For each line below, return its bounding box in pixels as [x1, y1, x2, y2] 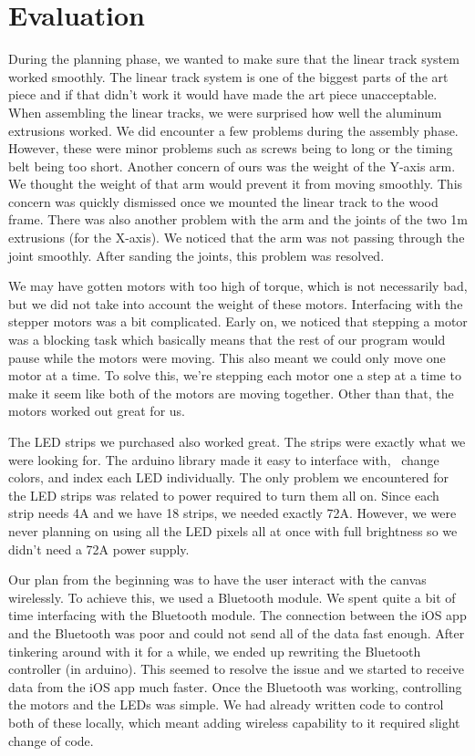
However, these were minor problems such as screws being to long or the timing [8, 139, 453, 158]
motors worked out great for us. [8, 401, 185, 420]
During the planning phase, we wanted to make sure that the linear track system [8, 49, 460, 68]
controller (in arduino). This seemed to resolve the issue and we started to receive [8, 659, 464, 678]
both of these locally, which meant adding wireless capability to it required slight [8, 712, 460, 731]
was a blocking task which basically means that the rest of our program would [8, 330, 446, 349]
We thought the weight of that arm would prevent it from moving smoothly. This [8, 174, 463, 193]
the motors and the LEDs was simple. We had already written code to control [8, 695, 444, 714]
